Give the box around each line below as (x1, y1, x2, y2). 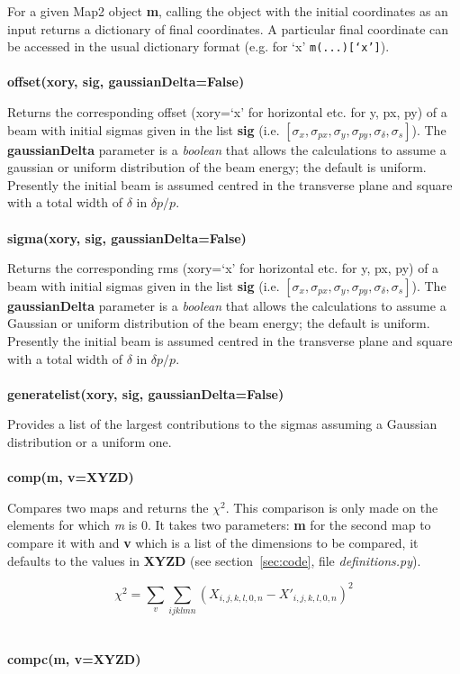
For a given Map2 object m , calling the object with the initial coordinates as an (7, 2, 448, 20)
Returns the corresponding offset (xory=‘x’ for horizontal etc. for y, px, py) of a (7, 103, 447, 122)
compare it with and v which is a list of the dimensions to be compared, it (7, 533, 419, 551)
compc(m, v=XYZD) (7, 650, 141, 669)
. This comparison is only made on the (225, 497, 438, 516)
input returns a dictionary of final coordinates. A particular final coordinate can (7, 19, 449, 38)
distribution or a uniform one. (7, 432, 172, 451)
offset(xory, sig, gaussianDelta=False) (7, 72, 245, 91)
